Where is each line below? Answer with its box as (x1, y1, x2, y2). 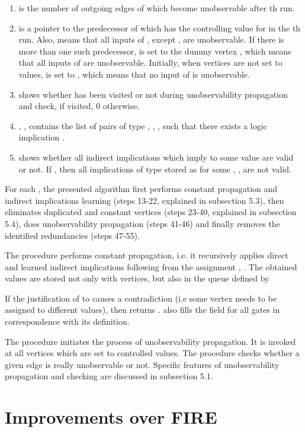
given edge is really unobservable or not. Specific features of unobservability (5, 358, 280, 370)
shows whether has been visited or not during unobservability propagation (18, 88, 288, 100)
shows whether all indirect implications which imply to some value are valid (18, 151, 294, 163)
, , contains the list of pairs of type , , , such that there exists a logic (18, 119, 267, 132)
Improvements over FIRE (5, 405, 217, 429)
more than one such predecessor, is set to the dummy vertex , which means (18, 44, 291, 57)
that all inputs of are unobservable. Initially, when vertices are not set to (18, 56, 282, 69)
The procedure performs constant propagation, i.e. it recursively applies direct (5, 249, 288, 261)
